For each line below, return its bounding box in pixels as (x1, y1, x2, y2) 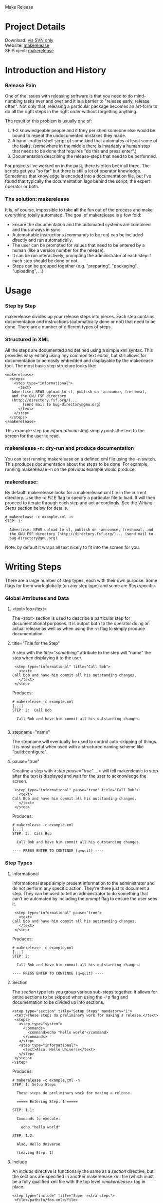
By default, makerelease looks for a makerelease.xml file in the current (5, 490, 146, 496)
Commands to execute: (17, 1116, 61, 1121)
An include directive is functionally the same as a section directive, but (12, 1168, 154, 1174)
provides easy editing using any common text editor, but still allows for (5, 352, 146, 358)
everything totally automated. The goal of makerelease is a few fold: (5, 212, 142, 218)
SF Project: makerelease (5, 47, 54, 53)
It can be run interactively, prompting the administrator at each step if (12, 252, 152, 258)
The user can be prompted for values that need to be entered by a (12, 242, 145, 248)
